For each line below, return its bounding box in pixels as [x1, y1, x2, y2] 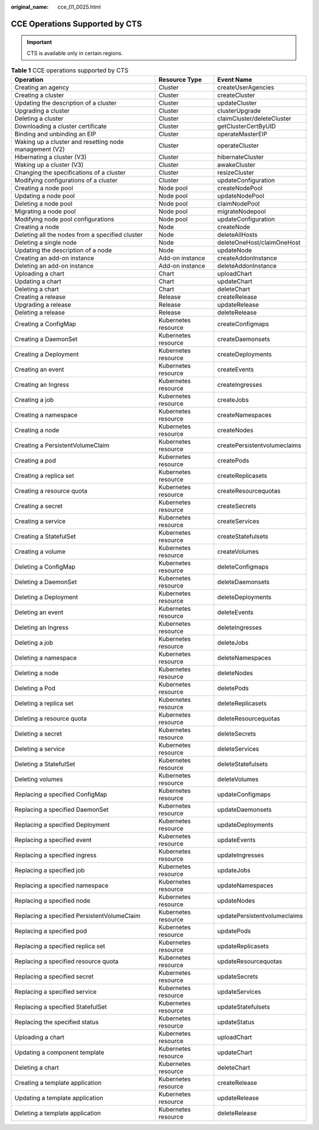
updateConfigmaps [217, 790, 271, 798]
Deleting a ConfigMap [14, 563, 76, 571]
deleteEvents [217, 608, 254, 616]
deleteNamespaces [217, 653, 272, 662]
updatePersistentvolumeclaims [217, 911, 304, 920]
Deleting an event [14, 608, 64, 616]
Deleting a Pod [14, 684, 56, 692]
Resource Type [158, 75, 202, 84]
